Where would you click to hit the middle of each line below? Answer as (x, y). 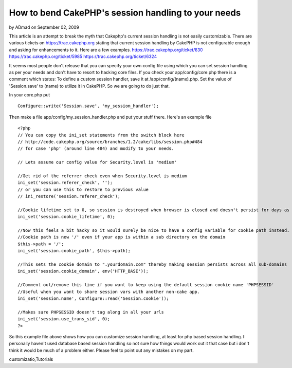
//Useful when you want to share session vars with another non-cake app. (109, 292)
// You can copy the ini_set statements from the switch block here (101, 135)
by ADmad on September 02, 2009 (44, 27)
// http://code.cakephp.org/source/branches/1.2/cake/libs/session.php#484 (110, 142)
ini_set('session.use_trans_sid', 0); (64, 319)
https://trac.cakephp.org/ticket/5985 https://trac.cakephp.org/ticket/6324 (83, 56)
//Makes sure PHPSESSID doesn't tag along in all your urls (91, 312)
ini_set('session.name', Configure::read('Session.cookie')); (93, 299)
